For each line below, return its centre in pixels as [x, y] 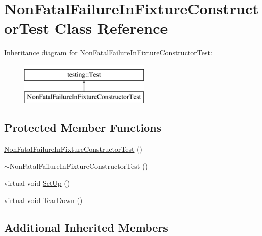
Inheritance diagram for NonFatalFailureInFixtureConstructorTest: [108, 53]
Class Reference [111, 28]
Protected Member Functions [83, 128]
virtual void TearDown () [43, 200]
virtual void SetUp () [37, 183]
